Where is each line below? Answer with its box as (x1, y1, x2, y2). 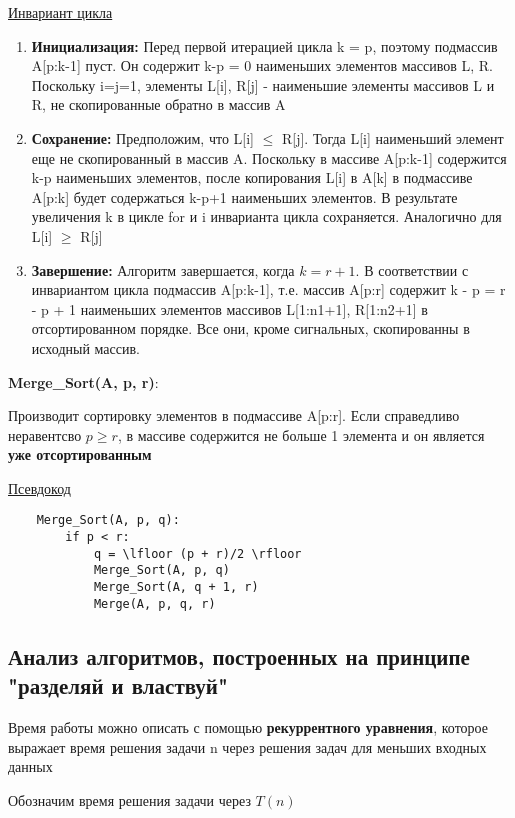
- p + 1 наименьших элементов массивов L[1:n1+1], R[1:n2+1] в (31, 298, 428, 319)
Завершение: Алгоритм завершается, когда (31, 259, 295, 280)
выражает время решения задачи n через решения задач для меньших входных (8, 736, 487, 757)
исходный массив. (31, 337, 140, 358)
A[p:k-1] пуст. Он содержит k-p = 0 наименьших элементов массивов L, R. (31, 55, 493, 76)
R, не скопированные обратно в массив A (31, 94, 286, 115)
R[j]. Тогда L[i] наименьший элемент (281, 127, 504, 148)
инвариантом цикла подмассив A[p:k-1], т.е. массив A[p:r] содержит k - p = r (31, 279, 506, 300)
